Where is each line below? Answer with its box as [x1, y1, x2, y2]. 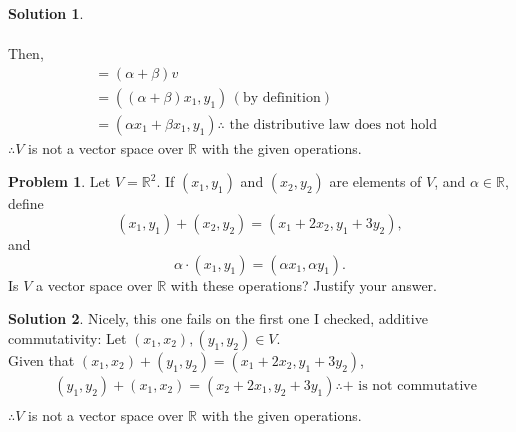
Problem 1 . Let [8, 171, 111, 192]
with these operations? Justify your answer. [170, 274, 437, 295]
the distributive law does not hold [229, 117, 437, 132]
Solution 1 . [8, 3, 84, 23]
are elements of [329, 171, 422, 192]
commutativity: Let [8, 327, 127, 348]
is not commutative [358, 378, 477, 393]
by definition [242, 90, 321, 105]
